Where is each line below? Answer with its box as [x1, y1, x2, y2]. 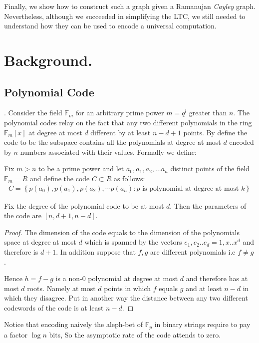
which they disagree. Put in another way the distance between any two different [4, 293, 248, 303]
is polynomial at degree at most [142, 185, 239, 192]
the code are [4, 210, 42, 221]
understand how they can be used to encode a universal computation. [4, 20, 217, 31]
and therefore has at [186, 273, 248, 284]
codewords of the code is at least [4, 302, 104, 313]
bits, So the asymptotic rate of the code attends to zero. [49, 329, 221, 340]
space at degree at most [4, 237, 76, 247]
